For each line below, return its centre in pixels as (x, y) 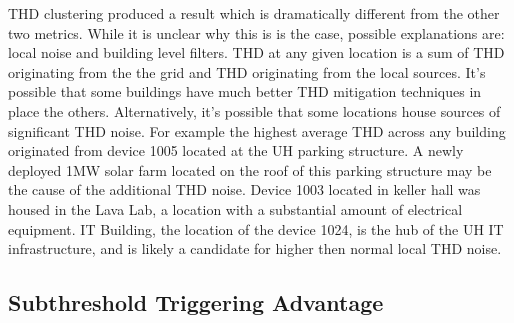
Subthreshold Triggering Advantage (196, 302)
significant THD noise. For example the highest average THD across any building (257, 130)
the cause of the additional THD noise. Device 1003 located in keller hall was (244, 189)
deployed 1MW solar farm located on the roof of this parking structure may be (250, 169)
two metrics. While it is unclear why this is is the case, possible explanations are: (256, 32)
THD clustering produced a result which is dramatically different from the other (254, 13)
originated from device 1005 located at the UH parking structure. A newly (236, 150)
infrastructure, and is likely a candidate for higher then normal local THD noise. (255, 248)
